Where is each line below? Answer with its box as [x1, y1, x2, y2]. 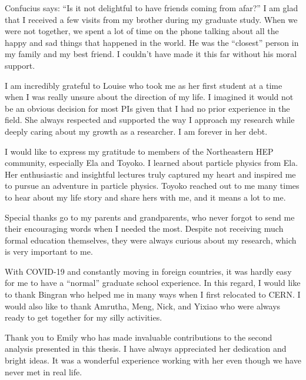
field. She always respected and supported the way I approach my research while [5, 114, 295, 126]
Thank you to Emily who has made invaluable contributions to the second [5, 331, 272, 343]
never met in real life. [5, 365, 82, 378]
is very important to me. [5, 245, 93, 258]
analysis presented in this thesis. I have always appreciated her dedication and [5, 342, 287, 355]
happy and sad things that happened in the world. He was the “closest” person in [5, 36, 299, 48]
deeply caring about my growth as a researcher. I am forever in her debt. [5, 125, 268, 137]
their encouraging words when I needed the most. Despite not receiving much [5, 222, 284, 235]
